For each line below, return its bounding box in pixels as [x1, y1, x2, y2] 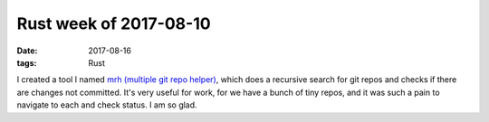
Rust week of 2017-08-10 [16, 14, 212, 33]
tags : [16, 57, 37, 68]
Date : [16, 45, 38, 56]
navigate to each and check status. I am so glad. [16, 99, 198, 110]
